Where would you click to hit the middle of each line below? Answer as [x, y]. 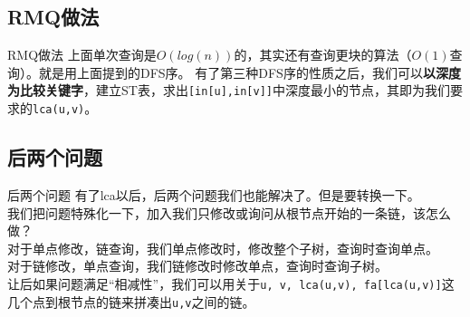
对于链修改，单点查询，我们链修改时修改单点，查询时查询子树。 [197, 266]
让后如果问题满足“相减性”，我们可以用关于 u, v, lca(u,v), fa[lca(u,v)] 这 [231, 283]
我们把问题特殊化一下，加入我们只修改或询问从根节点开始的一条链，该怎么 [229, 212]
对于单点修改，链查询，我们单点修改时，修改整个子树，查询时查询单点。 [223, 248]
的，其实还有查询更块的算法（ [323, 55]
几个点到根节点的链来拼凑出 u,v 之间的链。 [131, 301]
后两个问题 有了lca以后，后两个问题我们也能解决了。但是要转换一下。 [214, 194]
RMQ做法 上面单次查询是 [82, 55]
